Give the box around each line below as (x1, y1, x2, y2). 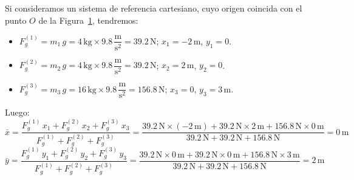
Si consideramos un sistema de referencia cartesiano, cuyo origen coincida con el (5, 2, 302, 14)
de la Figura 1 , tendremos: (38, 13, 138, 26)
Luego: (5, 106, 30, 119)
